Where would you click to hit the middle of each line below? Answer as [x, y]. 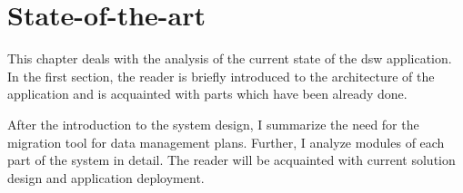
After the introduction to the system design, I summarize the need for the [213, 124]
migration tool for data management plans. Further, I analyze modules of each [226, 142]
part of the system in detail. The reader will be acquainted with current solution [231, 160]
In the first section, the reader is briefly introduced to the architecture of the [221, 76]
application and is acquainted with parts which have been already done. [207, 94]
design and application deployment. [106, 177]
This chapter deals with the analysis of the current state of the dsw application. [230, 58]
